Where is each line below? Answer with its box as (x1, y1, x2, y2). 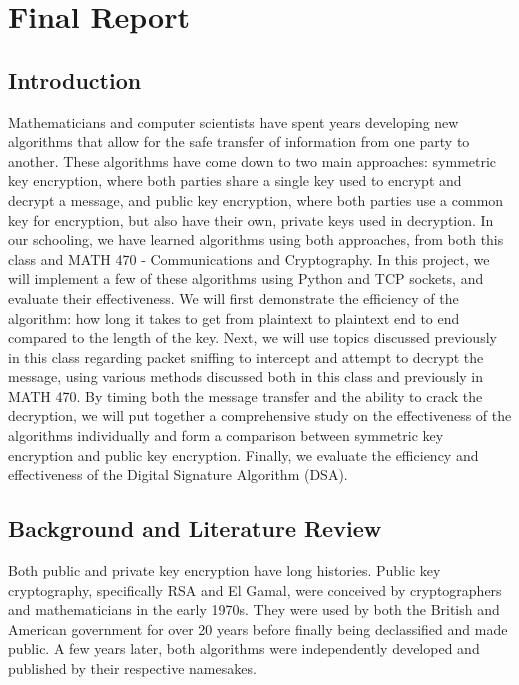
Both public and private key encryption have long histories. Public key (8, 560, 441, 581)
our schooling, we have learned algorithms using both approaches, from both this (8, 229, 504, 250)
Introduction (8, 64, 142, 95)
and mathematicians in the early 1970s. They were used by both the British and (8, 599, 500, 620)
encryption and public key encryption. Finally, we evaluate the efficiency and (8, 444, 479, 465)
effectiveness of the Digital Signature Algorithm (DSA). (8, 464, 348, 485)
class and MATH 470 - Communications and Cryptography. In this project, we (8, 248, 490, 269)
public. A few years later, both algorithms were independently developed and (8, 638, 480, 659)
